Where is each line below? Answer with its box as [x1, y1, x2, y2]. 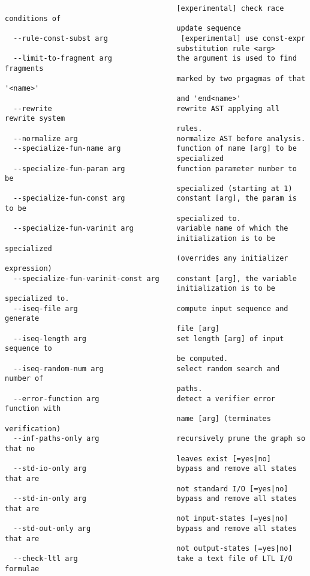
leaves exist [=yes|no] [176, 454, 271, 463]
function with [5, 404, 61, 413]
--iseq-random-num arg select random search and [13, 364, 280, 373]
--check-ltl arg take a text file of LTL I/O [13, 554, 293, 563]
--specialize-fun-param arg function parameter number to [13, 164, 297, 173]
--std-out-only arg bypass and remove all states [13, 524, 297, 533]
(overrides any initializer [176, 254, 288, 263]
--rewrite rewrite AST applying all [13, 104, 280, 113]
